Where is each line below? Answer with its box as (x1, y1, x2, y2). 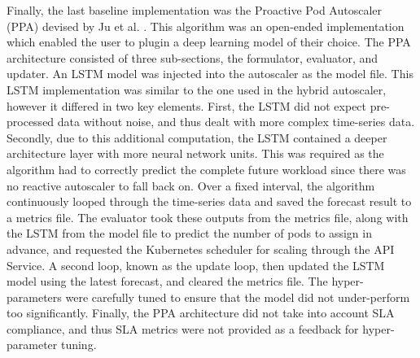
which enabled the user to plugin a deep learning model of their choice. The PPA (7, 33, 411, 50)
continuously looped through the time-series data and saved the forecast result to (7, 193, 412, 210)
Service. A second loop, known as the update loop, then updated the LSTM (7, 256, 385, 273)
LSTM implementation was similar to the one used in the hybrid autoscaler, (7, 81, 387, 98)
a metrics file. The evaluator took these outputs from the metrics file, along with (7, 208, 409, 225)
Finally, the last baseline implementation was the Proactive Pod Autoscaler (7, 2, 383, 18)
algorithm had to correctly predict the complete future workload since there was (7, 160, 406, 177)
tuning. (60, 336, 97, 353)
